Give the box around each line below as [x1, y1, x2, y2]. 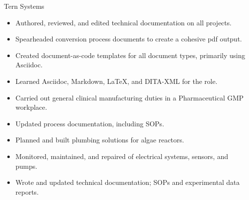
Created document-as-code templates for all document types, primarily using [15, 50, 246, 60]
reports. [15, 186, 39, 197]
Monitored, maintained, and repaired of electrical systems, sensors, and [15, 151, 228, 161]
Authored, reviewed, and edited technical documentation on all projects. [15, 17, 232, 27]
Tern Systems [4, 1, 44, 11]
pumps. [15, 160, 38, 171]
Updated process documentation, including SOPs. [15, 118, 165, 128]
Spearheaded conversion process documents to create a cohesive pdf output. [15, 34, 242, 44]
